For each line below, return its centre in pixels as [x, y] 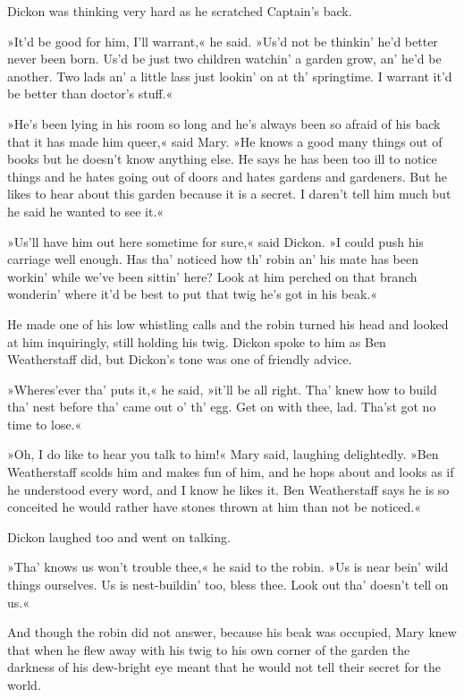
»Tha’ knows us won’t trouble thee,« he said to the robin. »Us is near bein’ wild [228, 567]
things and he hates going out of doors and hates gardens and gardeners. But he [227, 176]
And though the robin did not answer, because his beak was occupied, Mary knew [232, 632]
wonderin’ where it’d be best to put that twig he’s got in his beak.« [193, 294]
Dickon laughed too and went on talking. [119, 536]
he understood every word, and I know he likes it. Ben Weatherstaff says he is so [228, 489]
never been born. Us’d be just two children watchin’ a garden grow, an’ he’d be [224, 59]
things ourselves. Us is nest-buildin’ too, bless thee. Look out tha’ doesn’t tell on [228, 585]
